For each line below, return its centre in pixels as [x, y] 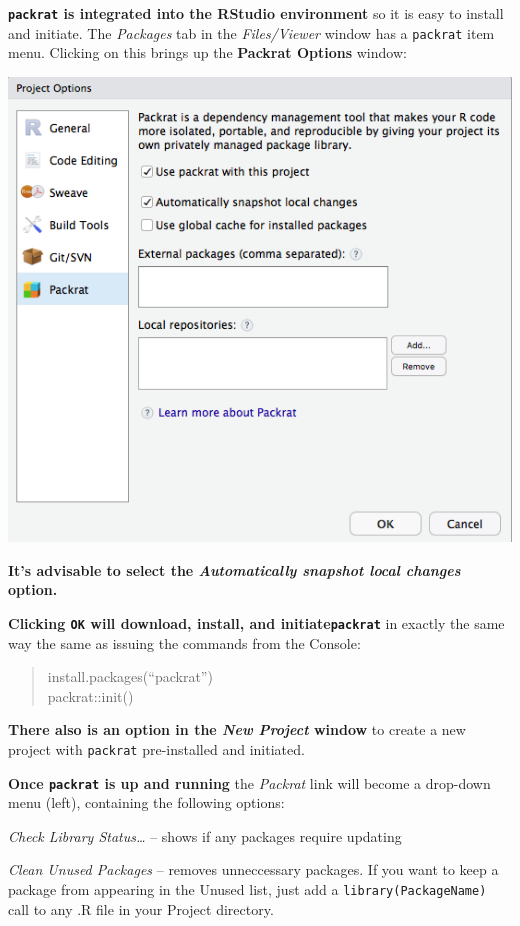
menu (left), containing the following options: [146, 802]
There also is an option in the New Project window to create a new [237, 729]
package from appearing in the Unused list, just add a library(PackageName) [247, 889]
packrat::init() [90, 695]
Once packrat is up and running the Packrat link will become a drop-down [249, 782]
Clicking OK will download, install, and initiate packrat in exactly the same [256, 622]
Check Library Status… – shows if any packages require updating [205, 835]
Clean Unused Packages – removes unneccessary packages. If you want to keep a [253, 869]
